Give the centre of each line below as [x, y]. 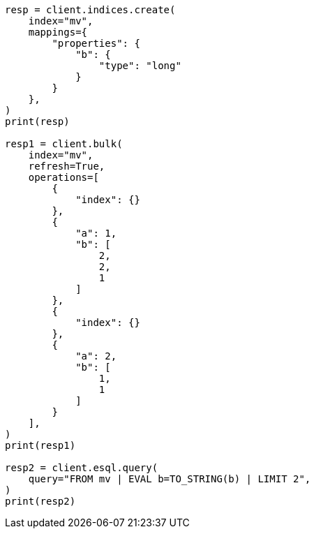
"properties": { [96, 43]
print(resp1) [40, 445]
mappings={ [58, 32]
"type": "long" [140, 66]
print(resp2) [40, 501]
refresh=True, [67, 166]
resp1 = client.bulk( [64, 144]
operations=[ [63, 177]
